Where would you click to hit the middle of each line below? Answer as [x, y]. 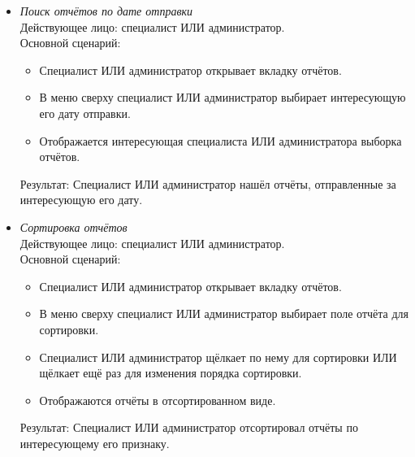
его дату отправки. [85, 113]
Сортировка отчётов [73, 226]
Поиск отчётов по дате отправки [106, 11]
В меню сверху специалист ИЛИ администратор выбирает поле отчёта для [224, 313]
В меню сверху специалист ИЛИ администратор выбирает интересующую [223, 97]
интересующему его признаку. [95, 443]
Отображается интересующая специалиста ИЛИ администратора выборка [220, 140]
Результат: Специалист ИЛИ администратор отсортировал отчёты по [189, 427]
